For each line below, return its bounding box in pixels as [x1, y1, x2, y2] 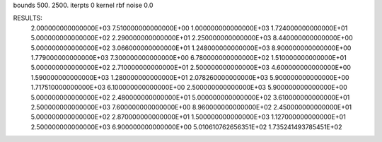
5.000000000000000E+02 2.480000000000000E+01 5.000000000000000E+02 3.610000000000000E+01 [30, 93, 350, 102]
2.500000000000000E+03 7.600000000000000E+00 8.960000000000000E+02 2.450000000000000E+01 [30, 102, 352, 111]
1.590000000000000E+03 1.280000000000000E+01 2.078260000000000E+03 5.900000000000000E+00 [30, 73, 349, 81]
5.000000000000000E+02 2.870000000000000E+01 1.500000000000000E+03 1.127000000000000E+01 [30, 113, 346, 122]
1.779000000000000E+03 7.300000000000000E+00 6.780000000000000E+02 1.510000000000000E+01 [30, 53, 347, 61]
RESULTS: [13, 14, 42, 23]
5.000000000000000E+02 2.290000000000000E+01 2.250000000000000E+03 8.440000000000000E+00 [30, 34, 353, 42]
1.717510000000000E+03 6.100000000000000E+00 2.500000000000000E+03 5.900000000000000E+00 [30, 83, 347, 92]
